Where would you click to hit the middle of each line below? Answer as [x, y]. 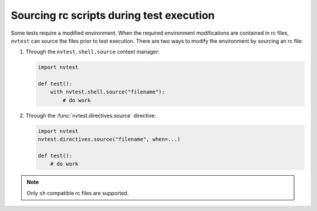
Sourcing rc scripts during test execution [113, 15]
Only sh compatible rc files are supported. [78, 193]
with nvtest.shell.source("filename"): [108, 92]
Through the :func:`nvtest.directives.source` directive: [91, 115]
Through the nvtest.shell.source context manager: [92, 52]
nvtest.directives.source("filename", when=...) [109, 139]
